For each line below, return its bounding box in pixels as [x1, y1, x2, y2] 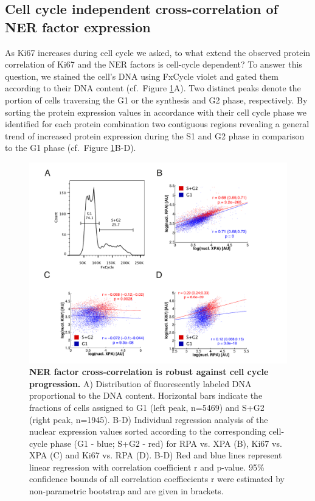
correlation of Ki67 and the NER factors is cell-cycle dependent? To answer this [5, 58, 302, 71]
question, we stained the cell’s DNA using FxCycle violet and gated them [5, 69, 279, 82]
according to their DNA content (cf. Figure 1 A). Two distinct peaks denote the [5, 82, 301, 94]
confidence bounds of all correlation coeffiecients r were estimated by [29, 472, 285, 485]
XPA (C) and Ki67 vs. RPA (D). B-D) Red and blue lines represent [29, 449, 282, 461]
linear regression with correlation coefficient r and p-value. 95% [29, 460, 265, 473]
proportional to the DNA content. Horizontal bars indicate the [29, 389, 263, 402]
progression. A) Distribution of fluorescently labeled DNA [29, 377, 252, 390]
